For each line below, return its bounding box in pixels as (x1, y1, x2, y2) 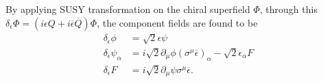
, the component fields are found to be (97, 15, 258, 29)
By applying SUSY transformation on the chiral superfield (5, 2, 250, 16)
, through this (259, 2, 318, 16)
